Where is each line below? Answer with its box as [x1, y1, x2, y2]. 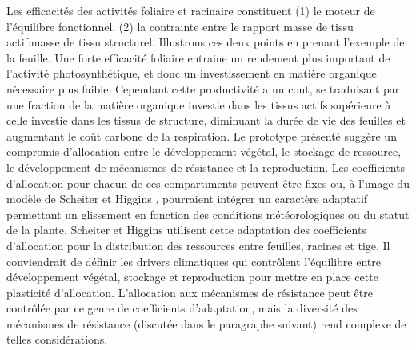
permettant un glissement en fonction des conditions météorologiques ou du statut [6, 205, 410, 222]
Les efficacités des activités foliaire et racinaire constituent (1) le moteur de [6, 2, 375, 18]
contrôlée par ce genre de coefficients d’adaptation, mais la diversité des [6, 300, 358, 316]
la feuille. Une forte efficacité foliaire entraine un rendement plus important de [6, 49, 390, 66]
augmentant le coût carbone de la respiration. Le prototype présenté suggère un [6, 127, 397, 144]
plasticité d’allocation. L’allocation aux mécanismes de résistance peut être [6, 284, 373, 300]
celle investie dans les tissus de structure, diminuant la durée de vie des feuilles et [6, 112, 406, 129]
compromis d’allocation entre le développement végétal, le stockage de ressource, [6, 143, 402, 160]
